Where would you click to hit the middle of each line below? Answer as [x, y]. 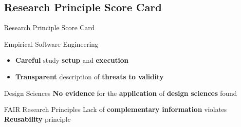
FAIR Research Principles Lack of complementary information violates [115, 109]
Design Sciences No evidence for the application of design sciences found [120, 93]
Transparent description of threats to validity [90, 76]
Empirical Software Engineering [51, 44]
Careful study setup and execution [72, 60]
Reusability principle [37, 118]
